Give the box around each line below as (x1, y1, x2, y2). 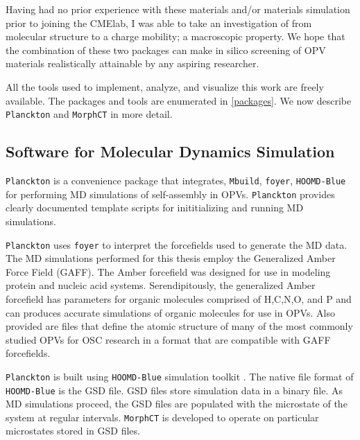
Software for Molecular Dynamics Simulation (6, 141, 335, 162)
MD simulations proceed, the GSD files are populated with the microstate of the (6, 396, 348, 411)
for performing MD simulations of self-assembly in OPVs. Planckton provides (6, 186, 335, 201)
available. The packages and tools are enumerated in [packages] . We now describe (6, 93, 352, 107)
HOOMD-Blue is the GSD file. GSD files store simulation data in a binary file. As (6, 382, 343, 397)
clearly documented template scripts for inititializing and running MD (6, 200, 304, 215)
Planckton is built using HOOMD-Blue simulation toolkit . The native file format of (6, 369, 354, 383)
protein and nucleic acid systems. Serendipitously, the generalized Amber (6, 278, 316, 292)
